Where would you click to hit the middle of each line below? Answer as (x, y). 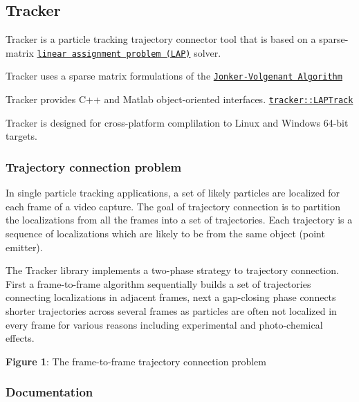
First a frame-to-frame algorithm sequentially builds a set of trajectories (158, 283)
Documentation (49, 392)
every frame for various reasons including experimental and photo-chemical (164, 324)
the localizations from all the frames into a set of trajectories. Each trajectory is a (179, 220)
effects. (20, 338)
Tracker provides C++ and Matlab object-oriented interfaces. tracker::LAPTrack (179, 99)
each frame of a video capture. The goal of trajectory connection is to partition (173, 206)
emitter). (24, 247)
